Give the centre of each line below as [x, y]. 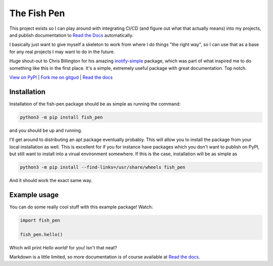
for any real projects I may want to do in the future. [62, 52]
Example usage [34, 195]
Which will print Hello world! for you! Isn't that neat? [63, 247]
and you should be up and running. [46, 130]
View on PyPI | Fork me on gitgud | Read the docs [61, 77]
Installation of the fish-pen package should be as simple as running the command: [95, 104]
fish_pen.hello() [41, 234]
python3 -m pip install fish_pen [61, 117]
